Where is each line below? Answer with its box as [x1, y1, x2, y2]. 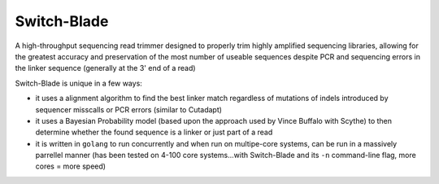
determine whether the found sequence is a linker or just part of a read [35, 127, 273, 138]
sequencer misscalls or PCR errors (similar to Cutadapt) [35, 104, 223, 114]
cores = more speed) [35, 161, 106, 171]
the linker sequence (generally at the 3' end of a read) [15, 64, 196, 73]
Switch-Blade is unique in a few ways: [15, 78, 142, 88]
